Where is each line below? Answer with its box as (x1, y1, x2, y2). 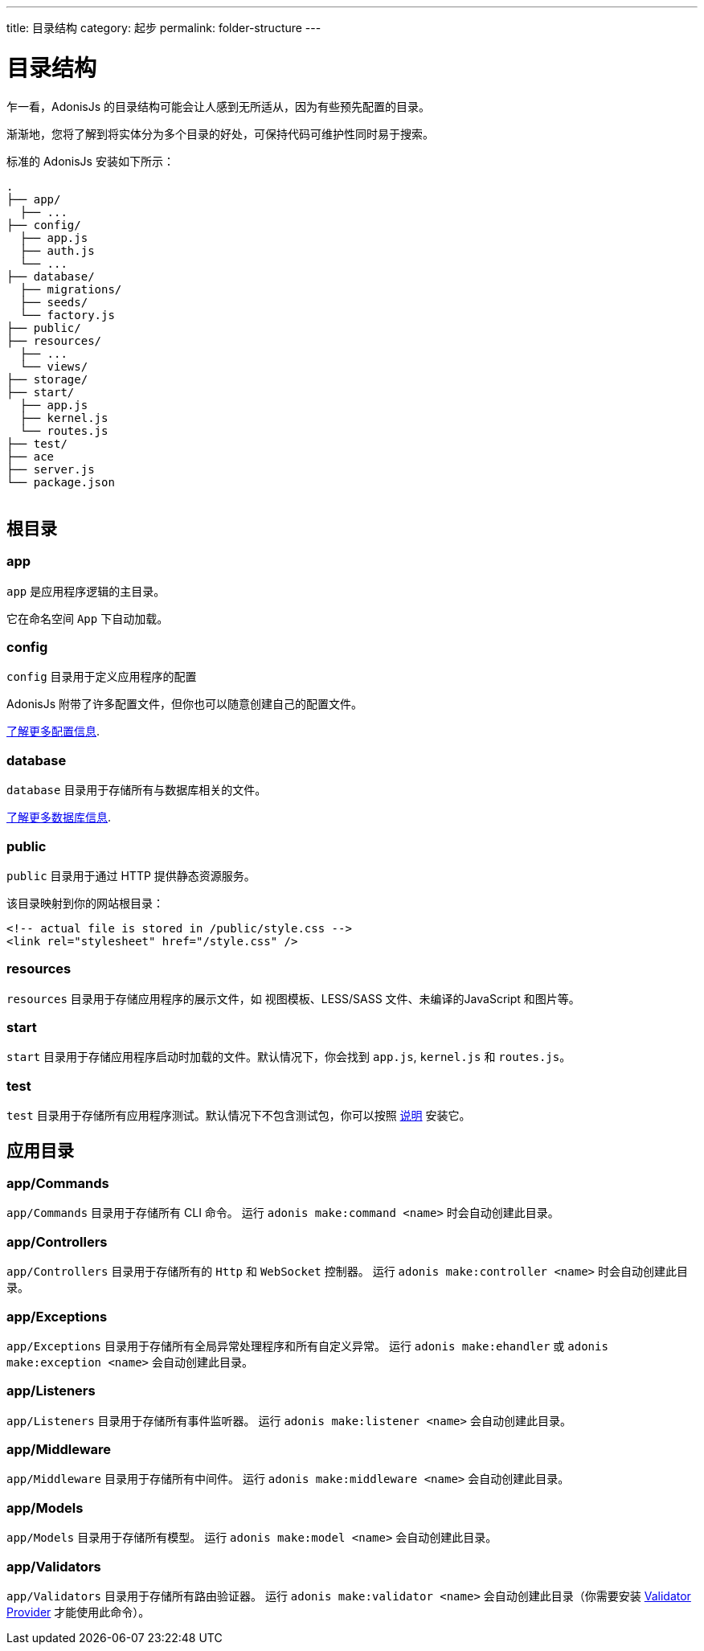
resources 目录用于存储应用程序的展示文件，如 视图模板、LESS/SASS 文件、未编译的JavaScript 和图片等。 (6, 991, 580, 1006)
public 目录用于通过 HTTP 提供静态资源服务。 (6, 868, 256, 883)
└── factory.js (19, 308, 115, 322)
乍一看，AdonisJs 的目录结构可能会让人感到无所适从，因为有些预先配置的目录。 (6, 99, 430, 113)
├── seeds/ (19, 295, 88, 309)
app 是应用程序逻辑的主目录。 (6, 584, 166, 598)
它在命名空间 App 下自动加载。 (6, 611, 169, 625)
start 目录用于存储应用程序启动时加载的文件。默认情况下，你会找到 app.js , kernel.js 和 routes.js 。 (6, 1050, 571, 1064)
